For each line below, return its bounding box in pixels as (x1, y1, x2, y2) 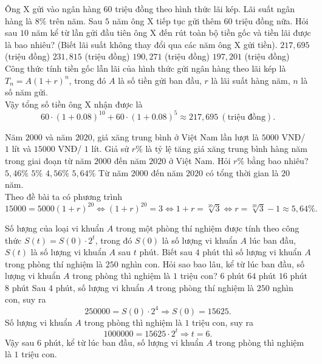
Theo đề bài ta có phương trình (5, 190, 122, 202)
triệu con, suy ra (192, 315, 253, 328)
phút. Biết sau (139, 246, 193, 258)
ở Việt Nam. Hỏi (168, 154, 231, 167)
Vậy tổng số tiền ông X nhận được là (5, 97, 143, 110)
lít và (12, 142, 32, 155)
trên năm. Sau (49, 14, 103, 27)
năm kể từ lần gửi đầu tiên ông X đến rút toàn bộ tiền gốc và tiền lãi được (31, 26, 311, 39)
